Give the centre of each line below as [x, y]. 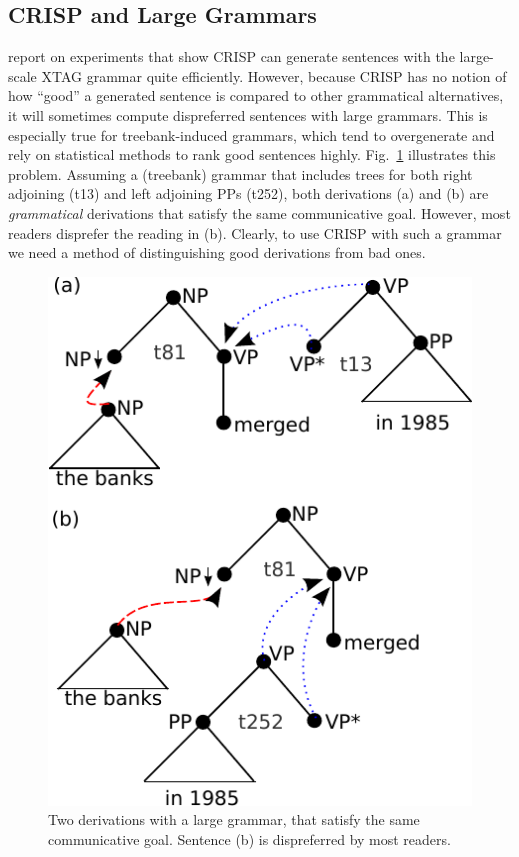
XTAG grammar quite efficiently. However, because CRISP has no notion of [274, 75]
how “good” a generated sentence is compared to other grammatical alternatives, [256, 95]
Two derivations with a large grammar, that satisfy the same [234, 819]
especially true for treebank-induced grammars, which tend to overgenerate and [251, 134]
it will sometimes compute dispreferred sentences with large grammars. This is [248, 114]
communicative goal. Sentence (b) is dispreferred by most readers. [249, 838]
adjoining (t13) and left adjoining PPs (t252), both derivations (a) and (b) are [248, 193]
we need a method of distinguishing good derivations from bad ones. [217, 252]
